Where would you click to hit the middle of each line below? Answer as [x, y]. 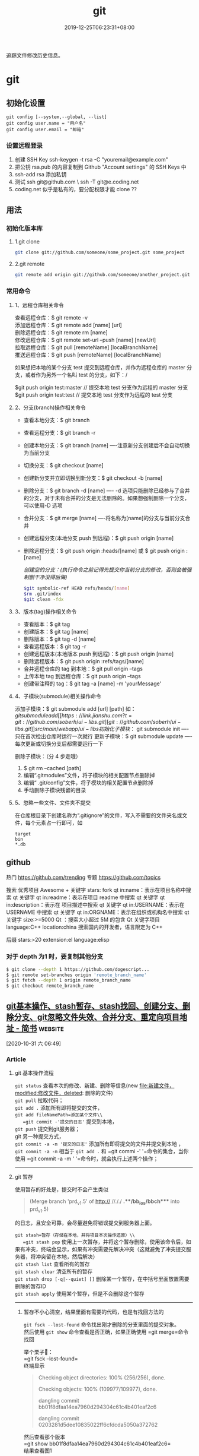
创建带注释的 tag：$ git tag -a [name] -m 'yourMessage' [92, 683]
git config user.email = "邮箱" [45, 129]
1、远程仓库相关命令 [39, 305]
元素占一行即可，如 [59, 822]
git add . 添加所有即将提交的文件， [59, 1108]
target [23, 834]
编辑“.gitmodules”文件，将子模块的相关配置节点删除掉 [89, 775]
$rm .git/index [42, 594]
